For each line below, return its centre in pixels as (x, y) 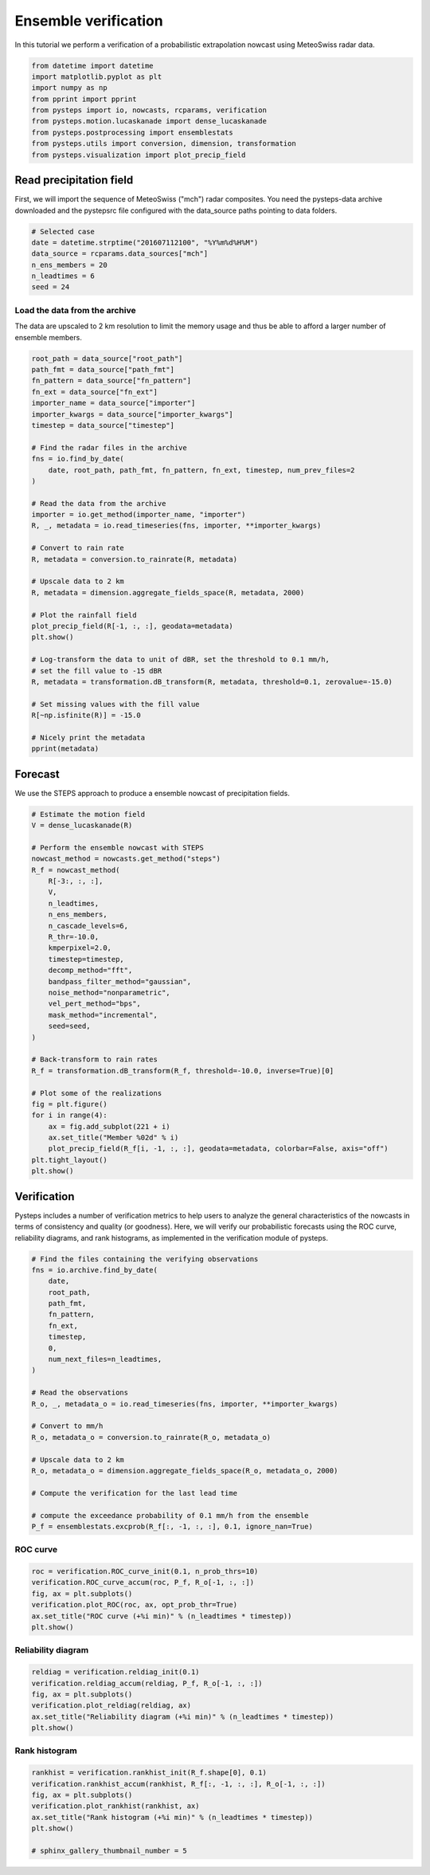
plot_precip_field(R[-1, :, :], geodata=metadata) (133, 626)
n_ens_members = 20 (69, 265)
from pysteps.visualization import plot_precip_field (139, 155)
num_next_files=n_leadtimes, (105, 1359)
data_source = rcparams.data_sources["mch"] (120, 254)
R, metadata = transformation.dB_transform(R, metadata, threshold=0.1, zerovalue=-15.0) (212, 682)
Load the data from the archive (75, 310)
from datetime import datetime (93, 65)
